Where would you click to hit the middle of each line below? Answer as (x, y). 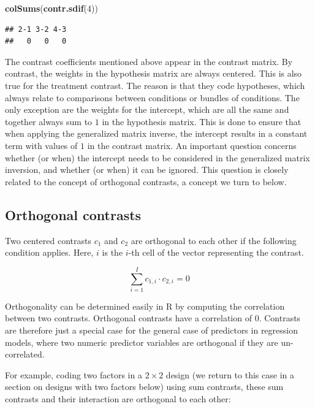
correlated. (25, 354)
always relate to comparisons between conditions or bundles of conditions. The (152, 97)
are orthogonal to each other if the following (214, 240)
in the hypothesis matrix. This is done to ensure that (202, 121)
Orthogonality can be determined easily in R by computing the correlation (145, 306)
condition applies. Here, (49, 252)
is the (112, 252)
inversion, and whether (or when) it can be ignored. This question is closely (147, 170)
